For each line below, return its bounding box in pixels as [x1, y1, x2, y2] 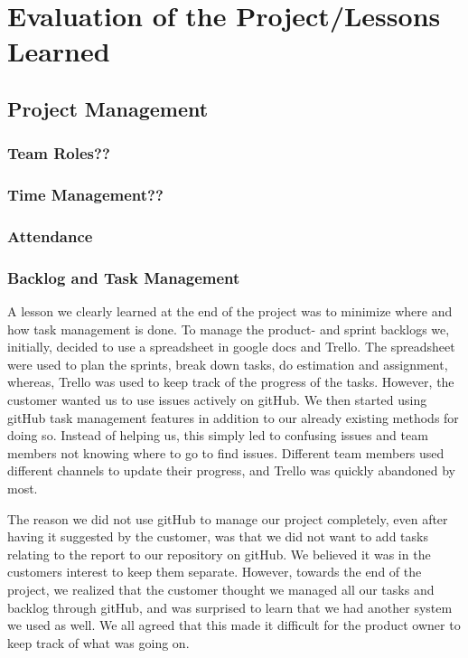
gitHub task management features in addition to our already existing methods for [7, 408, 459, 427]
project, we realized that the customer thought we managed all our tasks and [7, 580, 435, 598]
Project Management [7, 94, 209, 122]
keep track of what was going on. [7, 633, 190, 652]
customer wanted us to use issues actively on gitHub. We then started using [7, 390, 427, 409]
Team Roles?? [7, 142, 110, 164]
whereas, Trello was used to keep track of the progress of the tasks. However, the [7, 372, 454, 391]
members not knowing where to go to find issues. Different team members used [7, 443, 445, 462]
